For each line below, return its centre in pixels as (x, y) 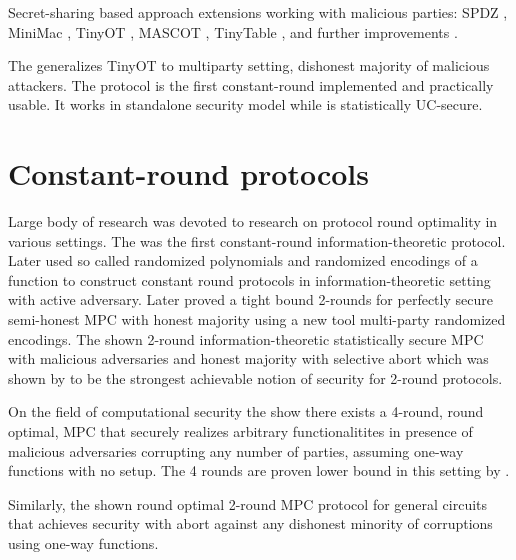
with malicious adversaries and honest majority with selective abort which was (248, 358)
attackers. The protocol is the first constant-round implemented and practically (251, 84)
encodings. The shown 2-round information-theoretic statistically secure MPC (246, 338)
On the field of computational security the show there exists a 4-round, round (246, 411)
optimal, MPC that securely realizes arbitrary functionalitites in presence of (240, 431)
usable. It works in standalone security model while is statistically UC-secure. (245, 104)
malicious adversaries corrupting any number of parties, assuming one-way (236, 450)
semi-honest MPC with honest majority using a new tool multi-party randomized (257, 319)
